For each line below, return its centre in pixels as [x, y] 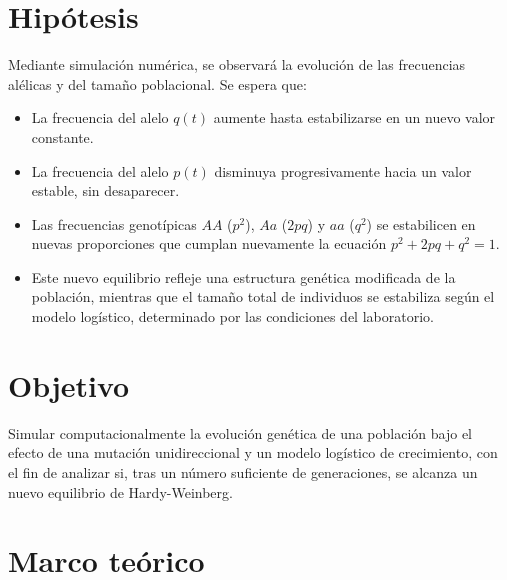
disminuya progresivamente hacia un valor [343, 170]
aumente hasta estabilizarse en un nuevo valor [354, 117]
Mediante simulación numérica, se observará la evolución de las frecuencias [237, 64]
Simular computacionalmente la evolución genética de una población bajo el [240, 432]
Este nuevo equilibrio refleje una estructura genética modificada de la [243, 276]
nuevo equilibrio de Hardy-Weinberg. [120, 491]
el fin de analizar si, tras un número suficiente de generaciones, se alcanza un [243, 471]
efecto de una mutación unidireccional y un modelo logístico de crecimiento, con [253, 452]
